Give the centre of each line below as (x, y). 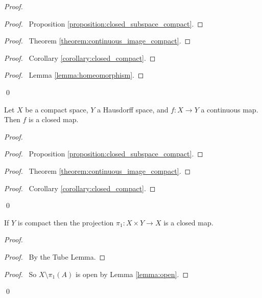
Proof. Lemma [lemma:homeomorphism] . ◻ (74, 75)
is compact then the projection (66, 222)
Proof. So (20, 274)
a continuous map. (230, 109)
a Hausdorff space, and (133, 109)
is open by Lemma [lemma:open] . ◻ (132, 274)
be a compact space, (57, 109)
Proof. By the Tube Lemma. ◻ (55, 256)
